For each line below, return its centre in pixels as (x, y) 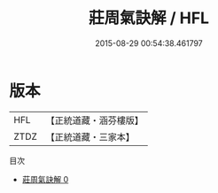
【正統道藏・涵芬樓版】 (95, 120)
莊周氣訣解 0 (45, 179)
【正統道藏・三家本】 (90, 136)
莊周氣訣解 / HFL (149, 18)
